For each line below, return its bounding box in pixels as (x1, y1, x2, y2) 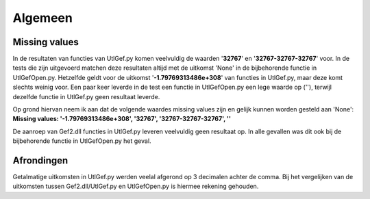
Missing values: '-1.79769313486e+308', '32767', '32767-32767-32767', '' (12, 115, 232, 123)
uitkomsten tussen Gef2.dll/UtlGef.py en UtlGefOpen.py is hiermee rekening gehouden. (12, 182, 259, 191)
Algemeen (12, 10, 73, 25)
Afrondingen (12, 155, 69, 166)
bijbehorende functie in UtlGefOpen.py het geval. (12, 137, 151, 145)
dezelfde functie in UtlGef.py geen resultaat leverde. (12, 92, 160, 101)
